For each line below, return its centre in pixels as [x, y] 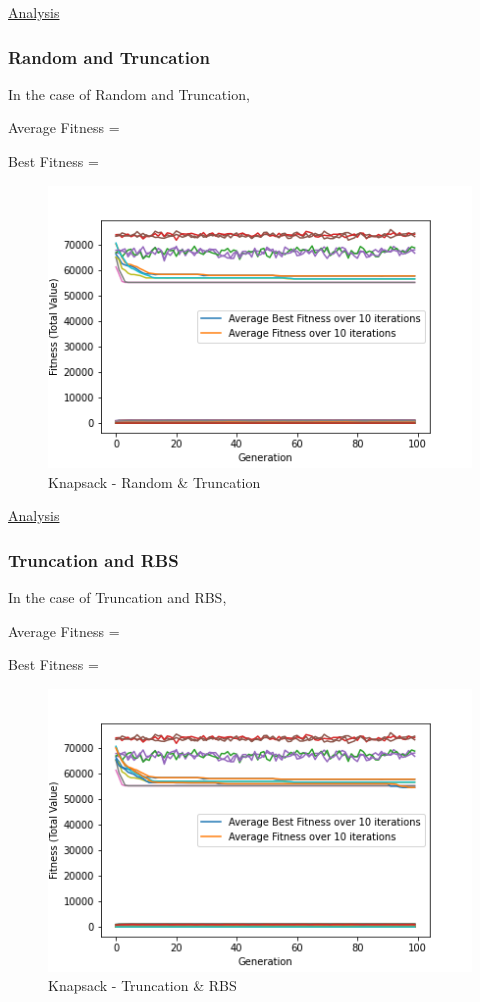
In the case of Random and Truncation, [129, 93]
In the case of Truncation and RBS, [117, 597]
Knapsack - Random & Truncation [154, 481]
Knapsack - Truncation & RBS [142, 985]
